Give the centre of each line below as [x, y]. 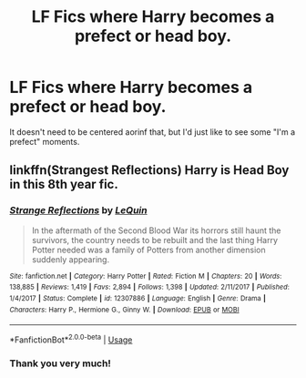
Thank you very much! [61, 363]
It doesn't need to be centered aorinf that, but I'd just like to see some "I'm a [153, 132]
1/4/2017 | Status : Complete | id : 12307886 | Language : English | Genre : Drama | [138, 298]
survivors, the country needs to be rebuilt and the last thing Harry [155, 240]
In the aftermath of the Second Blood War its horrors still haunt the [156, 230]
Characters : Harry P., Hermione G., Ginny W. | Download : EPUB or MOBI [124, 310]
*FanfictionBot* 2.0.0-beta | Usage [71, 339]
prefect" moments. [45, 141]
